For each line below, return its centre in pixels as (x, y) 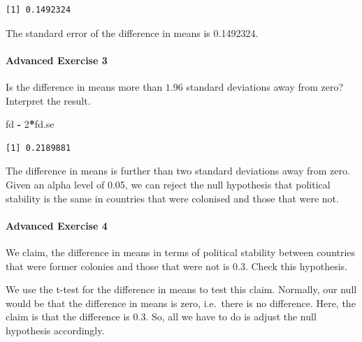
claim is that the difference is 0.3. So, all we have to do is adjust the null (161, 317)
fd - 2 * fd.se (30, 124)
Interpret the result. (48, 100)
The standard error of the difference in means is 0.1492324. (132, 32)
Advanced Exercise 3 (57, 60)
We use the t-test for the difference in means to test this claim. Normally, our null (181, 289)
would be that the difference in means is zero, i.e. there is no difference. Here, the (181, 303)
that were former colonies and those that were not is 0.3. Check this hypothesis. (177, 266)
